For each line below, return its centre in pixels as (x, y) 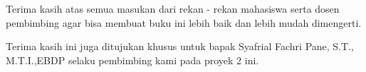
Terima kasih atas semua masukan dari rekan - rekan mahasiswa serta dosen (173, 8)
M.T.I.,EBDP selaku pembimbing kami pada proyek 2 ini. (132, 60)
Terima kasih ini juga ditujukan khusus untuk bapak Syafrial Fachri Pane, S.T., (180, 46)
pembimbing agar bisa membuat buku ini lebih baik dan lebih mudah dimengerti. (184, 22)
